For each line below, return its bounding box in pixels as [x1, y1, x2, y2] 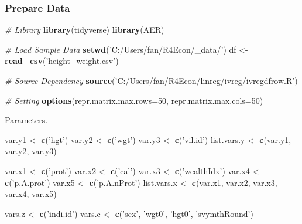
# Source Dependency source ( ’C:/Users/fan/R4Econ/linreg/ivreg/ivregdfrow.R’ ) [5, 74, 298, 86]
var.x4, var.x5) [5, 188, 57, 200]
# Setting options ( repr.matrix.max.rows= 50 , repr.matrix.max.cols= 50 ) [5, 94, 263, 106]
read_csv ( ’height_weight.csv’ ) [5, 55, 119, 67]
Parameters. [5, 114, 48, 126]
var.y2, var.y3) [5, 145, 57, 157]
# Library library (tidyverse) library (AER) [5, 23, 164, 36]
